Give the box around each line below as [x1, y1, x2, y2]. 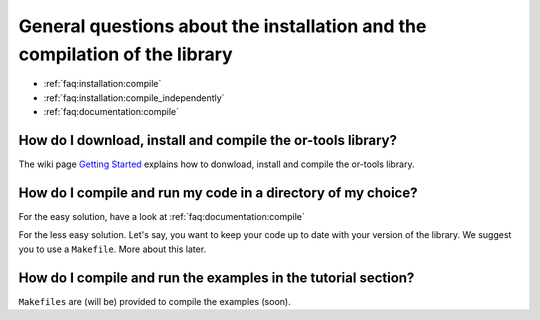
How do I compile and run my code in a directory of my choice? [18, 184, 418, 201]
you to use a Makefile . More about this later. [18, 243, 207, 255]
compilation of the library [18, 43, 234, 65]
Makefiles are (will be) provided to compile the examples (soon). [18, 295, 291, 307]
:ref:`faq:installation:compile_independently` [43, 91, 225, 104]
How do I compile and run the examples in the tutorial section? [18, 269, 415, 286]
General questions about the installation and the [18, 15, 427, 37]
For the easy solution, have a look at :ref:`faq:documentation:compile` [18, 210, 305, 222]
